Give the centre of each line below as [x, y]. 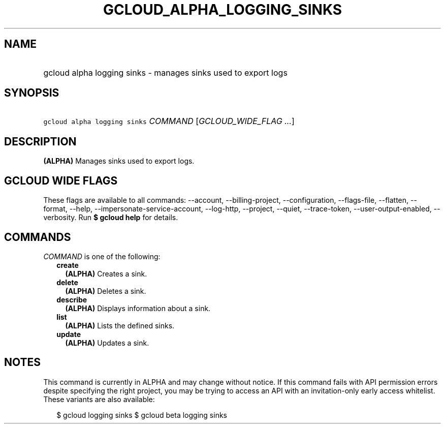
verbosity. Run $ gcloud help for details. [111, 218]
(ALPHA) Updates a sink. [107, 343]
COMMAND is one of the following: [102, 256]
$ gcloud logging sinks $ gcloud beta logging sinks [142, 415]
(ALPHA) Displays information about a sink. [138, 308]
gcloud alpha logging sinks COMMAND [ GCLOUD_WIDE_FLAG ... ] [169, 121]
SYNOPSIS [32, 93]
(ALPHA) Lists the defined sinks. [120, 325]
